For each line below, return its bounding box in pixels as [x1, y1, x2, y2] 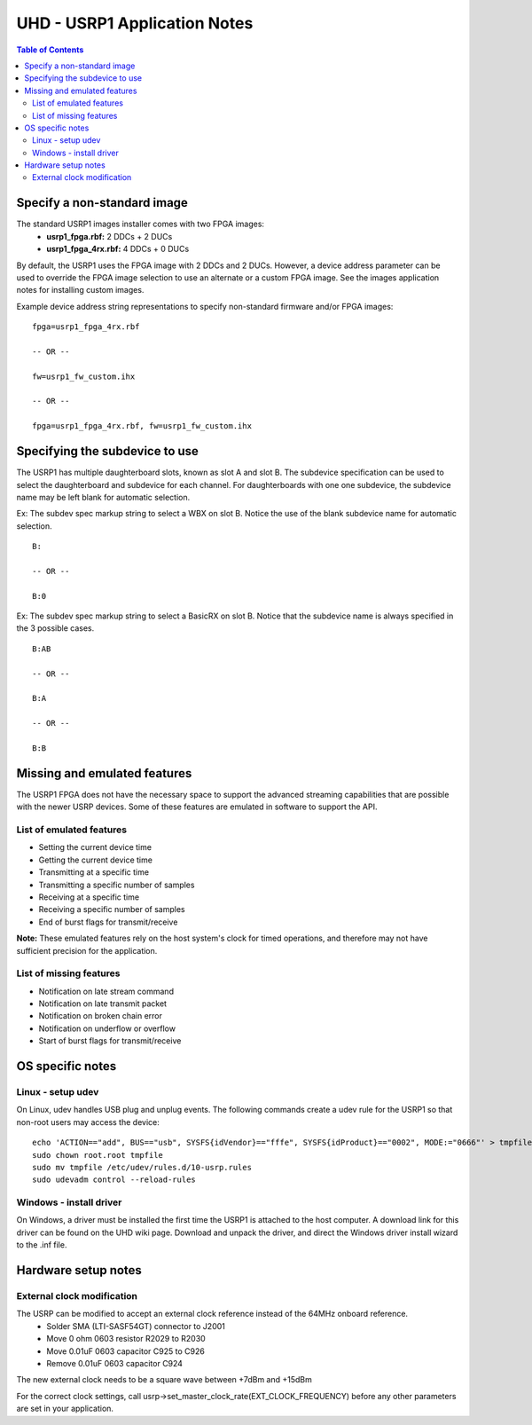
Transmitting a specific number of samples [38, 879, 195, 890]
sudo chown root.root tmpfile [32, 1150, 164, 1160]
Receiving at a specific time [38, 892, 140, 902]
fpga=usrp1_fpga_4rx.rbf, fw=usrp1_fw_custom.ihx [32, 421, 253, 431]
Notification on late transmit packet [38, 998, 168, 1009]
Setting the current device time [38, 842, 153, 853]
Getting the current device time [38, 854, 153, 865]
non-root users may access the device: [16, 1116, 160, 1127]
